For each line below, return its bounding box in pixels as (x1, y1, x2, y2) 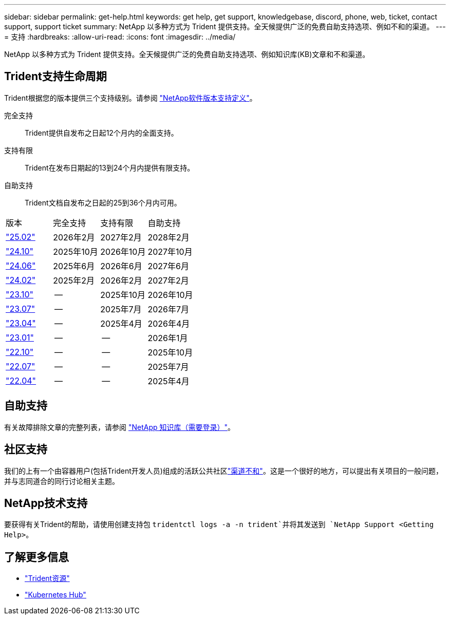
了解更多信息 (4, 550, 69, 564)
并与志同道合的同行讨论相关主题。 (4, 476, 119, 485)
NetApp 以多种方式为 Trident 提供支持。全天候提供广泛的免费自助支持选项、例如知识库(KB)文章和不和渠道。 (4, 50, 370, 59)
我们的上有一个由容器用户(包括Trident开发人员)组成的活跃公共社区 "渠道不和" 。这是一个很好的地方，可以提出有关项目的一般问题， (4, 466, 443, 475)
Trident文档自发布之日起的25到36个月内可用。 (25, 198, 181, 207)
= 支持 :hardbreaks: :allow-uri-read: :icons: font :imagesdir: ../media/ (4, 32, 236, 41)
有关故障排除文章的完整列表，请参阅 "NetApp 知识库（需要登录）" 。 (4, 422, 235, 432)
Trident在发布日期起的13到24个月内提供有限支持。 (25, 163, 195, 172)
